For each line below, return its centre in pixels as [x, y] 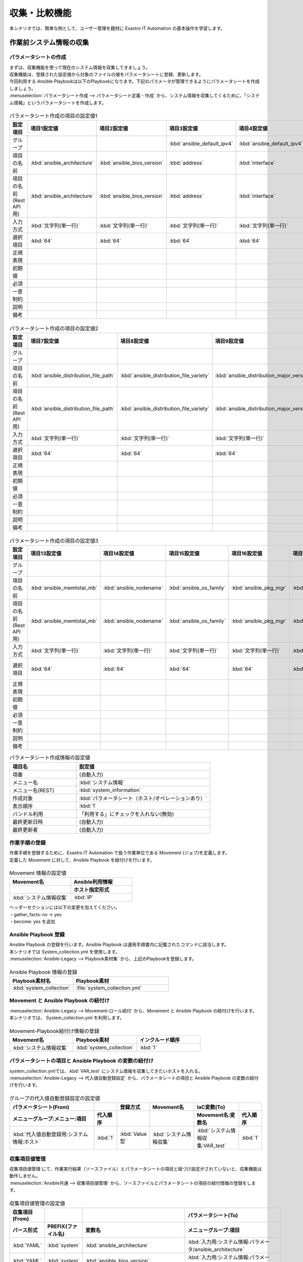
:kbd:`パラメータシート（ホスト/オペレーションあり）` [143, 798]
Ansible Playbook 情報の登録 [43, 972]
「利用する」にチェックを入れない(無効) [127, 814]
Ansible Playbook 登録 [37, 935]
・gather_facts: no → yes [35, 914]
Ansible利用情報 [93, 882]
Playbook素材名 [32, 981]
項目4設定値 [253, 129]
